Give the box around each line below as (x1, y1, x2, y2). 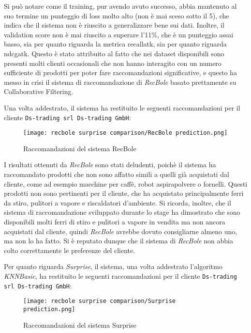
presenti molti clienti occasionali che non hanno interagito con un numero (4, 58, 221, 68)
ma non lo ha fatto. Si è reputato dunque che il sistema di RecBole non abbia (4, 236, 233, 246)
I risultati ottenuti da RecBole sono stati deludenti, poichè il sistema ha (4, 159, 216, 170)
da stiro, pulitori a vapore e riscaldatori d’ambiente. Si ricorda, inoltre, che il (4, 197, 231, 207)
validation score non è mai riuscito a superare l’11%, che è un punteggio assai (4, 29, 234, 39)
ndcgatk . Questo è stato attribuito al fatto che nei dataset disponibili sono (4, 48, 224, 58)
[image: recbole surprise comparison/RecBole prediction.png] (23, 129, 228, 137)
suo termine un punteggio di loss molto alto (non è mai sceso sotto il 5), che (4, 10, 229, 20)
